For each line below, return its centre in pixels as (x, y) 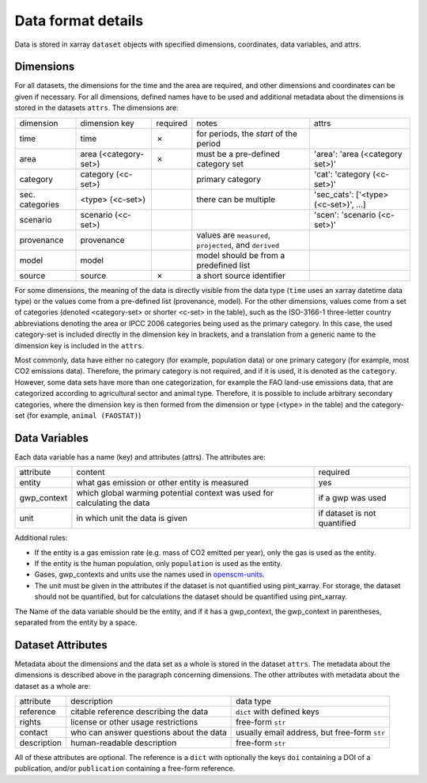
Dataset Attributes (61, 645)
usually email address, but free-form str (311, 732)
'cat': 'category (342, 174)
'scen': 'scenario (345, 215)
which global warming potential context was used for (175, 493)
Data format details (79, 21)
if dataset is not (347, 513)
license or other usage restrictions (134, 722)
